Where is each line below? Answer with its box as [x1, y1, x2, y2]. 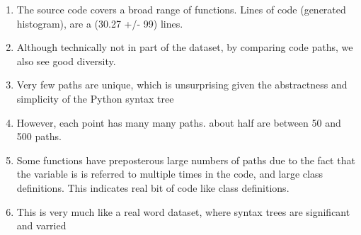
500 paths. [16, 129, 62, 144]
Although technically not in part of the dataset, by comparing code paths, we [16, 40, 353, 55]
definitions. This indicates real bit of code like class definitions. [16, 180, 290, 195]
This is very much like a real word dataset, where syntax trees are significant [16, 204, 350, 219]
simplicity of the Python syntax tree [16, 91, 174, 105]
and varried [16, 218, 67, 233]
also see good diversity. [16, 53, 116, 68]
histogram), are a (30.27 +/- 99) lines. [16, 16, 183, 30]
